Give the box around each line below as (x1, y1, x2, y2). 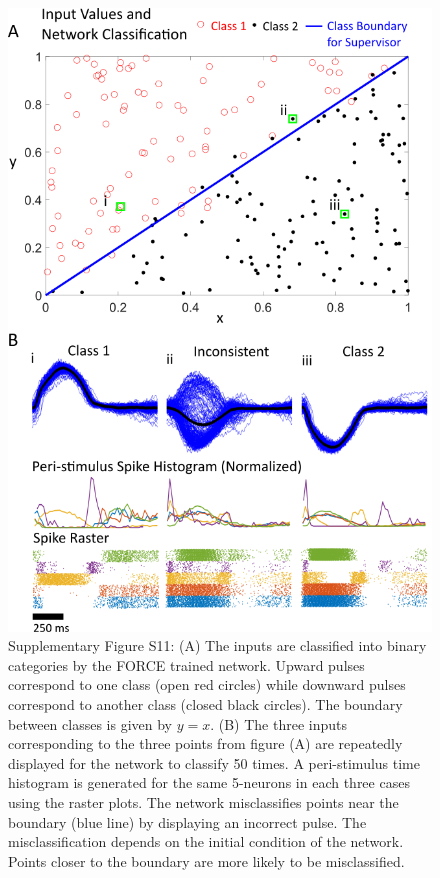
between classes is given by (8, 713, 172, 734)
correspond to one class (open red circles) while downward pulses (8, 674, 406, 695)
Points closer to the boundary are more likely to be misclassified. (8, 850, 405, 871)
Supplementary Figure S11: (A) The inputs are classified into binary (8, 635, 427, 656)
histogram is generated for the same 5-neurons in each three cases (8, 772, 410, 793)
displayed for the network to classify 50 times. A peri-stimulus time (8, 752, 420, 773)
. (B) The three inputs (210, 713, 348, 734)
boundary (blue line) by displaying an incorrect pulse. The (8, 811, 367, 832)
